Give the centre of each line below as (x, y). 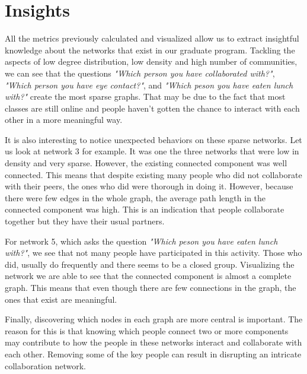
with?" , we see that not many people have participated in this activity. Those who (153, 253)
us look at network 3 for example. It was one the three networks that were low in (152, 151)
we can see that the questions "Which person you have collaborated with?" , (140, 73)
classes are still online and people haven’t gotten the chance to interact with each (152, 108)
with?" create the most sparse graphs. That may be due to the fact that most (145, 96)
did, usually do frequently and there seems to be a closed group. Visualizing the (150, 264)
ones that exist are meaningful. (61, 299)
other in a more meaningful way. (64, 120)
